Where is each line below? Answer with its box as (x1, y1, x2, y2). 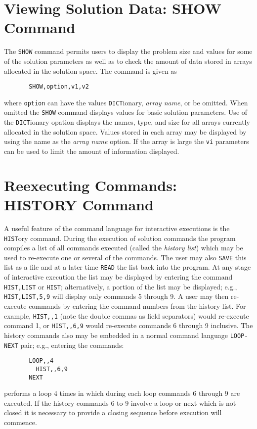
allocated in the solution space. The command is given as (4, 65, 177, 76)
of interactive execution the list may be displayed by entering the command (4, 272, 233, 282)
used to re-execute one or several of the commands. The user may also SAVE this (4, 252, 247, 262)
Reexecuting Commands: (4, 175, 177, 195)
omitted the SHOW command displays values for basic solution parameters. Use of (4, 107, 248, 117)
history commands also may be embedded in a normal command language (4, 330, 228, 340)
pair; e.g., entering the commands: (20, 339, 124, 350)
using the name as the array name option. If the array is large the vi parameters (4, 136, 249, 146)
